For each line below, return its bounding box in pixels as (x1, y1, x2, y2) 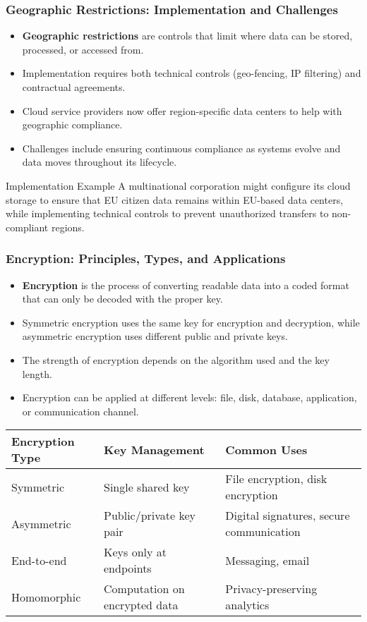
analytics (225, 597, 270, 614)
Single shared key (104, 478, 190, 495)
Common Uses (225, 441, 308, 458)
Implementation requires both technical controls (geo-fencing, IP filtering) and (22, 66, 361, 80)
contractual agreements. (22, 80, 126, 94)
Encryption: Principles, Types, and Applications (6, 250, 286, 267)
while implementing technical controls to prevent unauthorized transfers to (6, 206, 329, 221)
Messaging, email (225, 551, 310, 568)
